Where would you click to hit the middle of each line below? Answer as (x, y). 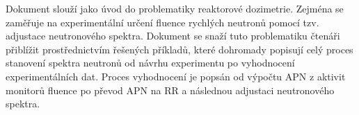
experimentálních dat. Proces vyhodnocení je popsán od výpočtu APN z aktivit (176, 76)
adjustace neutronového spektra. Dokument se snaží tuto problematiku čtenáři (173, 36)
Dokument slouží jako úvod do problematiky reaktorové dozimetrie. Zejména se (175, 8)
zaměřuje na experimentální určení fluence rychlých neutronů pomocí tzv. (162, 22)
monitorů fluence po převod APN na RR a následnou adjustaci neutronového (170, 90)
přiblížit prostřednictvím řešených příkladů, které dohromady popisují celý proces (179, 49)
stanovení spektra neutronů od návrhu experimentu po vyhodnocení (150, 63)
